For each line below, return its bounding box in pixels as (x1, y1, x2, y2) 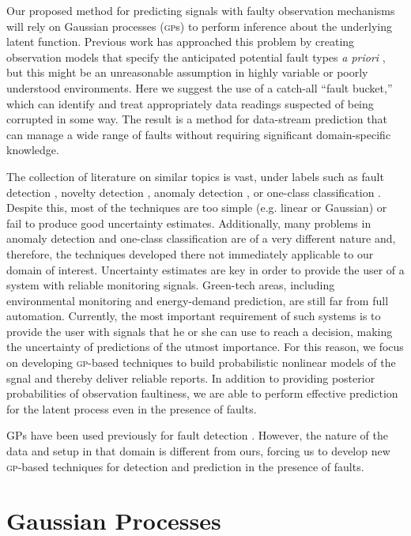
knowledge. (6, 142, 59, 158)
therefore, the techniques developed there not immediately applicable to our (6, 245, 374, 262)
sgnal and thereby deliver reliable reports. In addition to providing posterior (6, 369, 375, 386)
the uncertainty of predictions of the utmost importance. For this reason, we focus (6, 338, 404, 355)
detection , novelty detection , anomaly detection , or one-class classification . (6, 183, 381, 200)
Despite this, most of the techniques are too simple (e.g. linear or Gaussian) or (6, 199, 387, 216)
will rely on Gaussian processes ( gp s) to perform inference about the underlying (6, 17, 392, 34)
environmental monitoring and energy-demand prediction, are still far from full (6, 292, 389, 308)
